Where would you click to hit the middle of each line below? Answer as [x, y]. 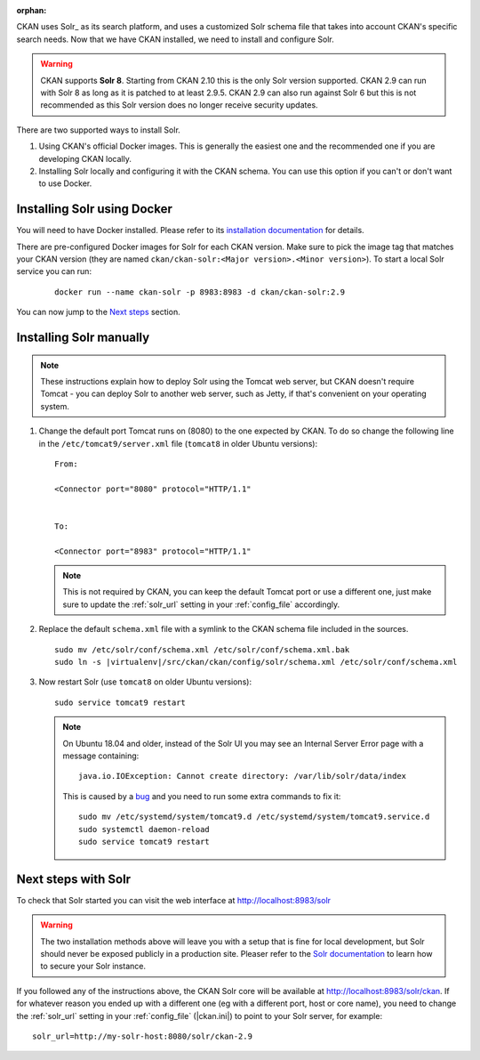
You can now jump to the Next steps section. [99, 312]
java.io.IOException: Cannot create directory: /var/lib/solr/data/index [243, 776]
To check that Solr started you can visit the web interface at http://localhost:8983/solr [174, 900]
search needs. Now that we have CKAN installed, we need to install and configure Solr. [175, 39]
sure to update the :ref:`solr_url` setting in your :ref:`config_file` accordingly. [201, 604]
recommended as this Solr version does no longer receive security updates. [180, 105]
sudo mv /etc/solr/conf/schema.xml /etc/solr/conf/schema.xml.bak [202, 649]
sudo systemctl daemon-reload [144, 829]
